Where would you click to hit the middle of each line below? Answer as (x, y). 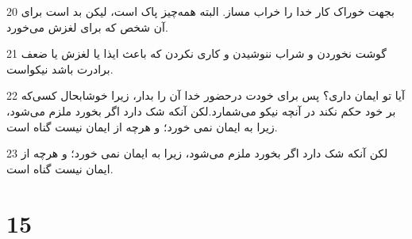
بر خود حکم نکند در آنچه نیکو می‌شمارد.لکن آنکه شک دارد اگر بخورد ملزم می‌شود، (201, 110)
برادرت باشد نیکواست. (60, 68)
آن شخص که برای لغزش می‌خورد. (87, 27)
